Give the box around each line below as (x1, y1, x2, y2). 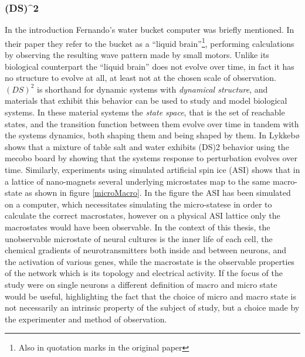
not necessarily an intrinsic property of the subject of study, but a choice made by (5, 301, 300, 314)
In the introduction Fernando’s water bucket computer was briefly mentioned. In (5, 23, 294, 36)
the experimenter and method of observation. (5, 312, 167, 325)
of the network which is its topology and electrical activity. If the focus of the (5, 267, 283, 279)
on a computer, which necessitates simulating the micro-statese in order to (5, 198, 272, 210)
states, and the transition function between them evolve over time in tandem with (5, 117, 299, 130)
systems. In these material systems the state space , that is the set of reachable (5, 106, 285, 118)
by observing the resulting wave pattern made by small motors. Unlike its (5, 49, 269, 61)
